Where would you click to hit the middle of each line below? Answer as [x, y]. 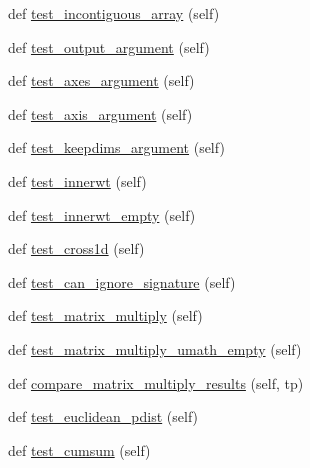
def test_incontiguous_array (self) [114, 13]
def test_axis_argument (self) [100, 113]
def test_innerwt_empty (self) [102, 214]
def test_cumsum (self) [79, 449]
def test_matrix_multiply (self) [105, 315]
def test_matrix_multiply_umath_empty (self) [155, 348]
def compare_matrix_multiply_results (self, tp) [156, 382]
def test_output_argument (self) [109, 46]
